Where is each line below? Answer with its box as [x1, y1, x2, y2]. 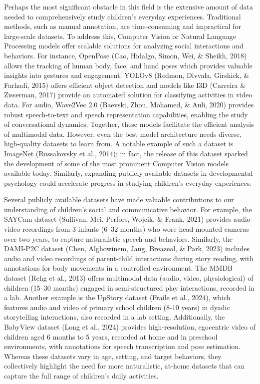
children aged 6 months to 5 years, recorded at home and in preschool [4, 331, 218, 342]
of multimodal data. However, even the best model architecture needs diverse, [4, 128, 242, 139]
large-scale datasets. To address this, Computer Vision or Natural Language [4, 30, 236, 41]
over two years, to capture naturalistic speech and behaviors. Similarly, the [4, 233, 233, 244]
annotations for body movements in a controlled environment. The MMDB [4, 263, 233, 273]
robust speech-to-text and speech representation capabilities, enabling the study [4, 109, 248, 119]
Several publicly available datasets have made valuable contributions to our [4, 194, 234, 205]
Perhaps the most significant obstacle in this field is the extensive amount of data [4, 1, 253, 11]
